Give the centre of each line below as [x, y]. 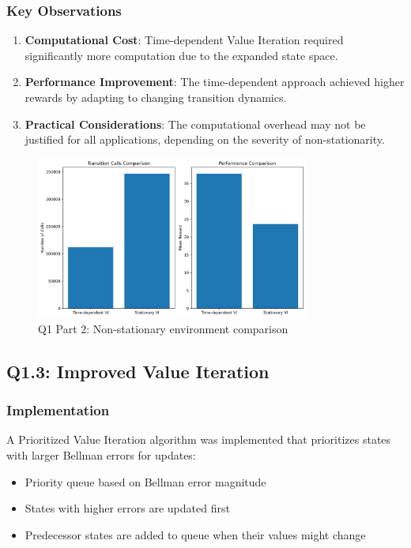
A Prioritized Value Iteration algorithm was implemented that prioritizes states [199, 439]
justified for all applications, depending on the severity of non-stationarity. [205, 139]
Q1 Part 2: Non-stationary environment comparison [163, 328]
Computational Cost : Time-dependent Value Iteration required [184, 40]
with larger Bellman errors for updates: [101, 454]
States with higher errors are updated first [127, 508]
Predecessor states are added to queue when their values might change [195, 534]
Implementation [58, 410]
